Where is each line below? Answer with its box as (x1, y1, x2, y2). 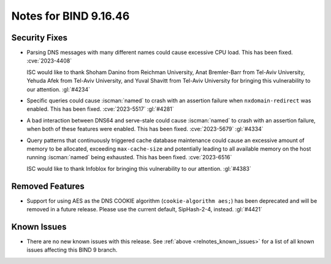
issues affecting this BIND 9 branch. (26, 246, 118, 254)
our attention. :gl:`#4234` (26, 86, 91, 93)
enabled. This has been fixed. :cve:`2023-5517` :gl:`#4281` (26, 105, 174, 113)
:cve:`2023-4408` (26, 57, 72, 64)
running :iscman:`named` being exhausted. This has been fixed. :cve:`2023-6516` (26, 154, 232, 161)
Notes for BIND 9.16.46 (11, 9, 130, 23)
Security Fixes (11, 32, 67, 43)
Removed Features (11, 181, 85, 191)
